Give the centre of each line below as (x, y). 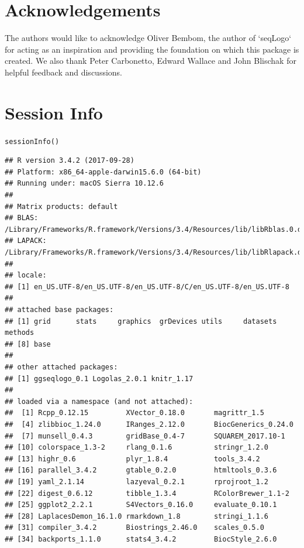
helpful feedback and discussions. (63, 72)
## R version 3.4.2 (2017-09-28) (70, 161)
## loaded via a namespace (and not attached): (99, 401)
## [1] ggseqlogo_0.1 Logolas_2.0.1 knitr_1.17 (99, 379)
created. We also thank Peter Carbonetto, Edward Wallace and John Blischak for (151, 61)
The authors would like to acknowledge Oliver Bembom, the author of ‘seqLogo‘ (148, 38)
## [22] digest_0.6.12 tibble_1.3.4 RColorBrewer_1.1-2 (147, 493)
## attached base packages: (59, 310)
